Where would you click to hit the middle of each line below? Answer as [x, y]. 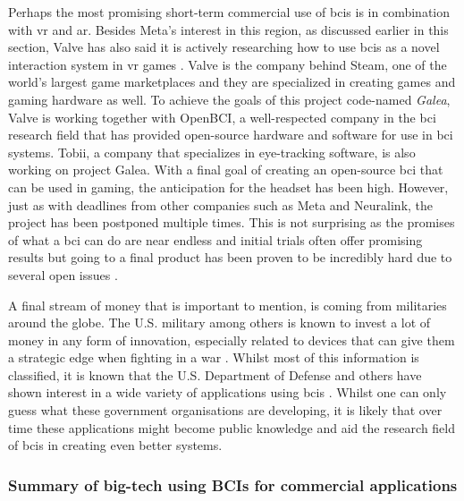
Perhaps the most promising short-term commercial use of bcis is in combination [229, 12]
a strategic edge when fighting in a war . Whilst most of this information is [214, 357]
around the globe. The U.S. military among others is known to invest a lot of [219, 323]
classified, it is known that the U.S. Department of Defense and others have [215, 374]
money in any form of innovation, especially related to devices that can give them [232, 340]
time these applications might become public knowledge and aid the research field [232, 427]
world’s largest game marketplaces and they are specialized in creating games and [232, 82]
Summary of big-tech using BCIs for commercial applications [233, 484]
